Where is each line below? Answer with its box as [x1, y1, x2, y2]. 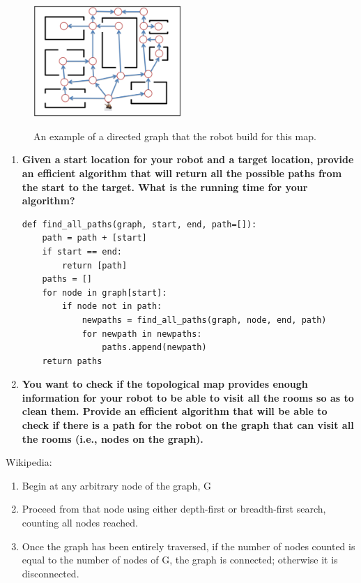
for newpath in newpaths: [82, 328, 202, 339]
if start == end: [42, 246, 122, 257]
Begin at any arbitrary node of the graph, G [22, 478, 211, 492]
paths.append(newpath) [102, 342, 207, 353]
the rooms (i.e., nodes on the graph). [22, 431, 203, 446]
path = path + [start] [42, 233, 147, 243]
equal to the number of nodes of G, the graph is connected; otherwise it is [22, 552, 338, 567]
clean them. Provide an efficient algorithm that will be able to [22, 404, 328, 418]
